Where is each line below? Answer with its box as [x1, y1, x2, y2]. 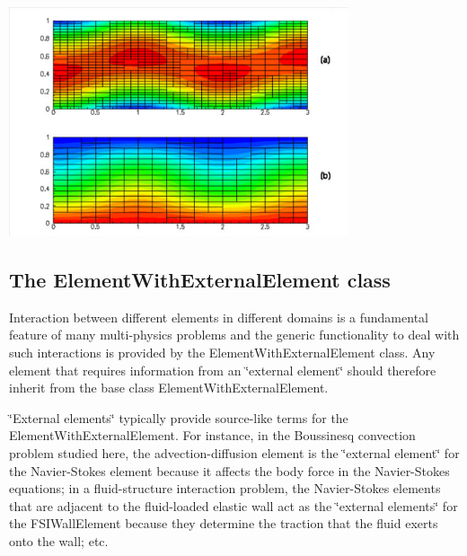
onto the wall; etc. [9, 531, 109, 550]
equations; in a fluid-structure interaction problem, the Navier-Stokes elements [9, 479, 441, 498]
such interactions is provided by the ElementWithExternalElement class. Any [9, 343, 436, 362]
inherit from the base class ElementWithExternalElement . [9, 378, 329, 397]
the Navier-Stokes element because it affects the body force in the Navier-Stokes [9, 461, 450, 480]
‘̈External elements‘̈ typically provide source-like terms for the [9, 408, 348, 427]
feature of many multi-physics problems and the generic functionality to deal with [9, 325, 460, 344]
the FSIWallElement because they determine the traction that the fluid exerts [9, 514, 438, 533]
